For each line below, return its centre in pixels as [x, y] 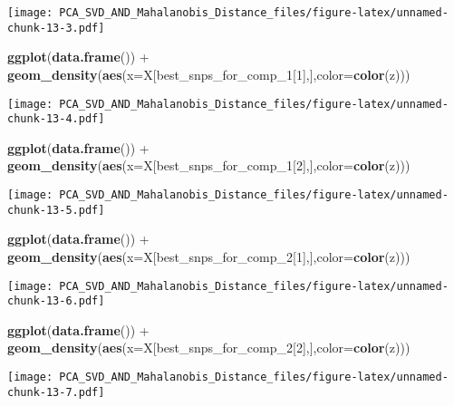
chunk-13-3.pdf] [56, 28]
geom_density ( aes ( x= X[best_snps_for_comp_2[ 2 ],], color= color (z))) [209, 348]
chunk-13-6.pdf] [56, 301]
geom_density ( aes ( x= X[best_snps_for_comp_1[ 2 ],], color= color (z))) [209, 165]
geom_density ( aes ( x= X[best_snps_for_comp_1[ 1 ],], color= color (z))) [209, 74]
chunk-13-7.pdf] [56, 392]
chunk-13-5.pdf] [56, 210]
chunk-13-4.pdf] [56, 119]
